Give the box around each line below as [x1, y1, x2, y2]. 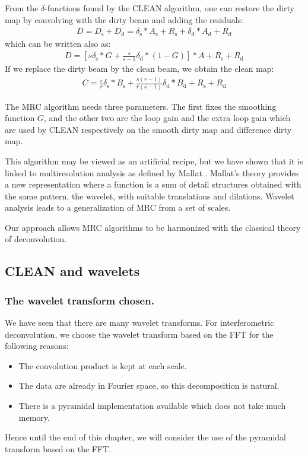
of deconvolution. [5, 233, 67, 245]
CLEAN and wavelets [5, 262, 140, 280]
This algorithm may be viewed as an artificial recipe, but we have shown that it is [5, 154, 303, 167]
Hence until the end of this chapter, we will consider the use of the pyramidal [5, 431, 286, 443]
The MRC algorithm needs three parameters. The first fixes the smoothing [5, 100, 277, 112]
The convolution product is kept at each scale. [18, 359, 187, 372]
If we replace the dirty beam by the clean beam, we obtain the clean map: [5, 62, 274, 75]
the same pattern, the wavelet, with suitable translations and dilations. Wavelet [5, 189, 294, 202]
